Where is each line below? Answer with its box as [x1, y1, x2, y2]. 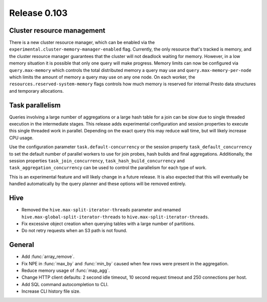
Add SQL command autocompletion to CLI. [21, 281, 109, 287]
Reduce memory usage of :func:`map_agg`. [21, 267, 110, 273]
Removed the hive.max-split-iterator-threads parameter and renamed [21, 207, 181, 213]
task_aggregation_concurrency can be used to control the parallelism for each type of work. [9, 165, 207, 171]
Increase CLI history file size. [21, 288, 81, 295]
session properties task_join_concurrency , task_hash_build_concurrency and [9, 158, 185, 164]
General [9, 241, 35, 249]
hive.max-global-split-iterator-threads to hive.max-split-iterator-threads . [21, 214, 210, 220]
